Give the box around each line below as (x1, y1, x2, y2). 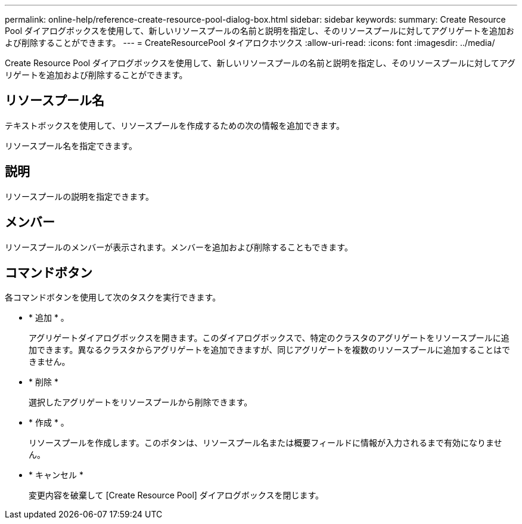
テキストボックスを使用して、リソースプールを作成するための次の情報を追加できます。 (5, 120, 344, 131)
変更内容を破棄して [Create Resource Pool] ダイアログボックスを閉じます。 (29, 490, 324, 501)
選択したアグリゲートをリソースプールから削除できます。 (29, 397, 253, 408)
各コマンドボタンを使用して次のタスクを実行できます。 (5, 292, 221, 303)
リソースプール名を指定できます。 (5, 140, 137, 151)
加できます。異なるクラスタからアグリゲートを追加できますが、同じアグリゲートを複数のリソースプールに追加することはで (29, 345, 510, 355)
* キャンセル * (29, 470, 83, 480)
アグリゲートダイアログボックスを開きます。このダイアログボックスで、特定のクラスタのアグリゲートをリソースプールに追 (29, 333, 509, 343)
